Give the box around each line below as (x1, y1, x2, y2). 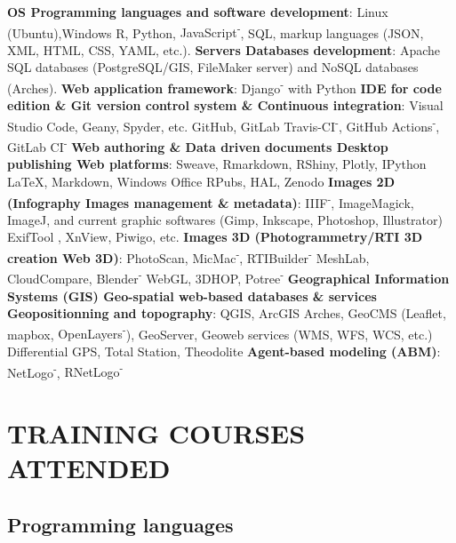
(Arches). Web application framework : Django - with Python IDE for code (7, 76, 442, 97)
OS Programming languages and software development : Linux (7, 3, 388, 20)
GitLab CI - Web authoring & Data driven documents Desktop (7, 135, 388, 156)
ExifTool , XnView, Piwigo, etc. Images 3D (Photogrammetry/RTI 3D (7, 228, 423, 246)
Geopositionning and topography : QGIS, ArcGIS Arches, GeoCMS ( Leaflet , (7, 304, 446, 323)
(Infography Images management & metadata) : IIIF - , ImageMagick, (7, 190, 414, 212)
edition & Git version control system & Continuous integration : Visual (7, 96, 444, 115)
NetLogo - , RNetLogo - (7, 360, 124, 381)
